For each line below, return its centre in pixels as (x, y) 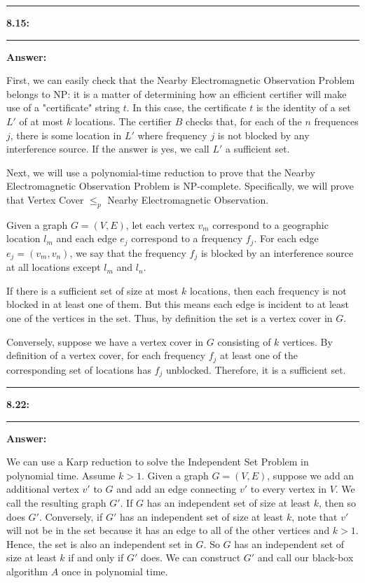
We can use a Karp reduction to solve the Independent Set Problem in (158, 462)
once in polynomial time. (115, 571)
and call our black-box (305, 557)
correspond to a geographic (270, 224)
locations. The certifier (123, 121)
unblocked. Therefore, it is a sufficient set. (256, 369)
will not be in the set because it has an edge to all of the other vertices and (168, 530)
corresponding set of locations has (79, 369)
